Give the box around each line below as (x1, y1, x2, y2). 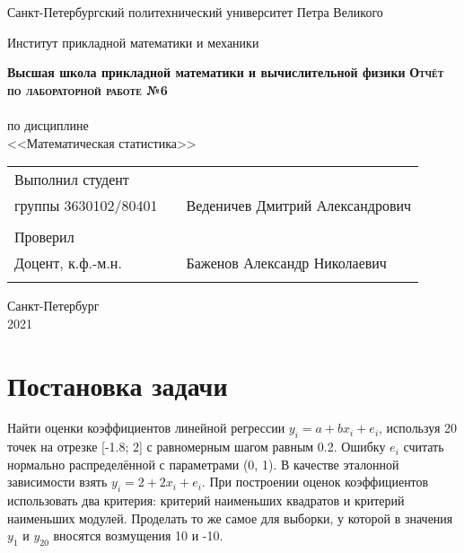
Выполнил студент (14, 169, 129, 190)
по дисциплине (7, 115, 89, 134)
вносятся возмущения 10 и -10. (53, 526, 223, 545)
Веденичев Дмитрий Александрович (186, 195, 412, 216)
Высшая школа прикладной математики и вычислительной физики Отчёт (7, 63, 444, 82)
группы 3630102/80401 (14, 195, 158, 216)
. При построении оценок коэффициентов (201, 472, 429, 491)
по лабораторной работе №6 (7, 80, 168, 99)
